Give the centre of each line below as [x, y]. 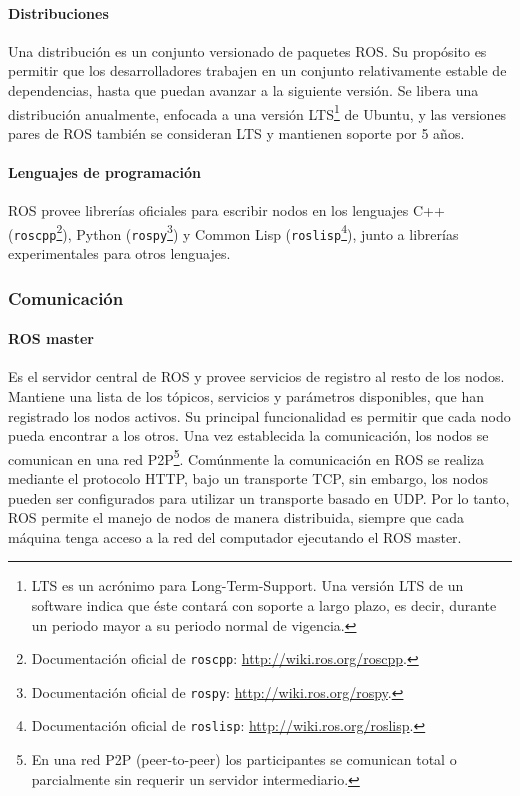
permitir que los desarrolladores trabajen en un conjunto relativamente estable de [257, 70]
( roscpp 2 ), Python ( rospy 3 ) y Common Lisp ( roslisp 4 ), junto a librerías [233, 232]
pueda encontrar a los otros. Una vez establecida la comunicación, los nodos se [248, 435]
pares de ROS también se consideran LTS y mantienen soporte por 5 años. [236, 132]
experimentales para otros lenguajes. [119, 253]
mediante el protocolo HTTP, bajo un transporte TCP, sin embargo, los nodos [248, 477]
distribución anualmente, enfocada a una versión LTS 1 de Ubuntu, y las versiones [257, 112]
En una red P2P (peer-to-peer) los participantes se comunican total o [244, 759]
